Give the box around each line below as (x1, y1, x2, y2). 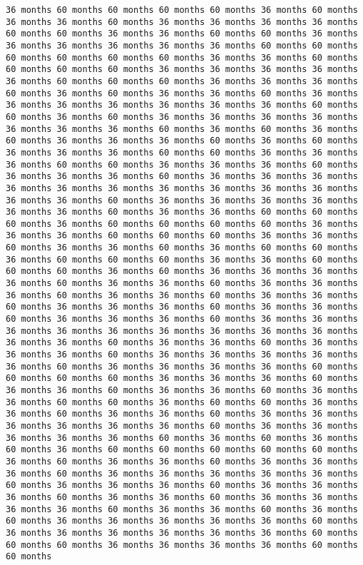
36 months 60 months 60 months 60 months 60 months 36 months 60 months (6, 5, 358, 15)
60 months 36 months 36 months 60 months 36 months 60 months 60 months (6, 243, 358, 253)
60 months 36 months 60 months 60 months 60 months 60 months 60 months (6, 444, 358, 455)
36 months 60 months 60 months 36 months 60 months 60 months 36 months (6, 397, 358, 407)
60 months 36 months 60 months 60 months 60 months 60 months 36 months (6, 218, 358, 229)
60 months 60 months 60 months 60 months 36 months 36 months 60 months (6, 52, 358, 63)
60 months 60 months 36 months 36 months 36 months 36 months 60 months (6, 539, 358, 550)
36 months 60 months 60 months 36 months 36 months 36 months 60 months (6, 159, 358, 170)
